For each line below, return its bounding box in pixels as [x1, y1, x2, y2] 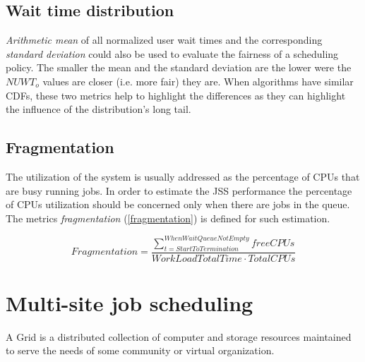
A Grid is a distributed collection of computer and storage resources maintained [6, 329, 352, 344]
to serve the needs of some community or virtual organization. [6, 343, 275, 358]
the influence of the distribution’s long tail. [6, 102, 191, 116]
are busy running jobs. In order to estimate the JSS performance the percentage [6, 183, 352, 198]
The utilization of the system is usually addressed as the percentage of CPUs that [6, 169, 360, 183]
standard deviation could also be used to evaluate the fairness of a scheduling [6, 46, 339, 61]
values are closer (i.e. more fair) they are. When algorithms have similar [42, 73, 354, 88]
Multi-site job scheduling [6, 288, 253, 317]
